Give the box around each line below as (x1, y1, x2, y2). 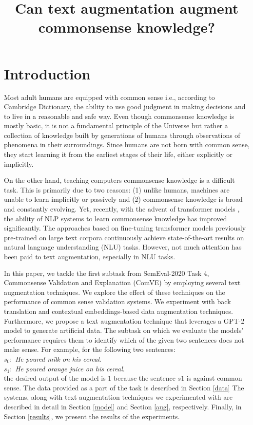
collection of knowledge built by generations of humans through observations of (4, 130, 240, 140)
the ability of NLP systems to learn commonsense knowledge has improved (4, 213, 227, 223)
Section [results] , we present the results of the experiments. (4, 411, 180, 421)
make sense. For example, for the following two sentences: (4, 344, 175, 354)
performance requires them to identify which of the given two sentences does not (4, 334, 244, 345)
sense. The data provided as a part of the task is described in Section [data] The (4, 382, 244, 392)
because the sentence (113, 373, 175, 383)
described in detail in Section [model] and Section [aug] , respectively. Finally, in (4, 401, 242, 411)
